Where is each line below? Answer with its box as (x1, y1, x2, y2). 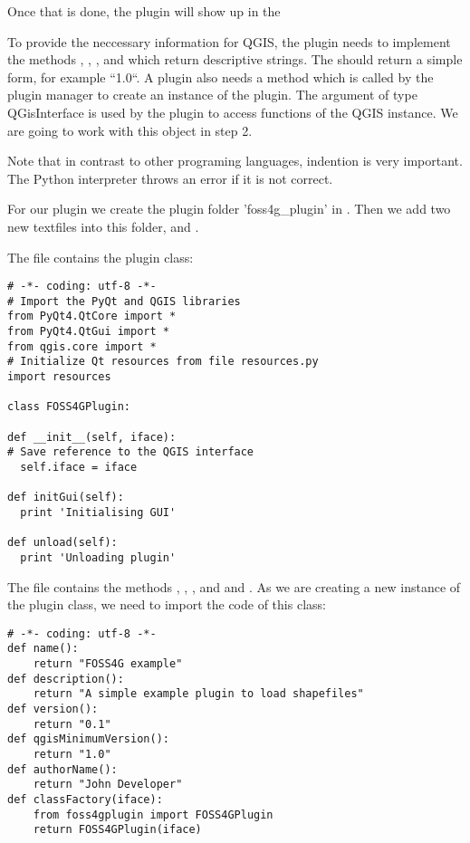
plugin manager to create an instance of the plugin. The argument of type (7, 85, 417, 104)
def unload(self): (7, 536, 118, 550)
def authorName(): (7, 762, 118, 776)
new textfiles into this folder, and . (7, 216, 199, 235)
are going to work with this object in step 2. (7, 120, 253, 139)
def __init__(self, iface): (7, 430, 177, 444)
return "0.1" (33, 717, 111, 731)
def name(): (7, 642, 79, 656)
